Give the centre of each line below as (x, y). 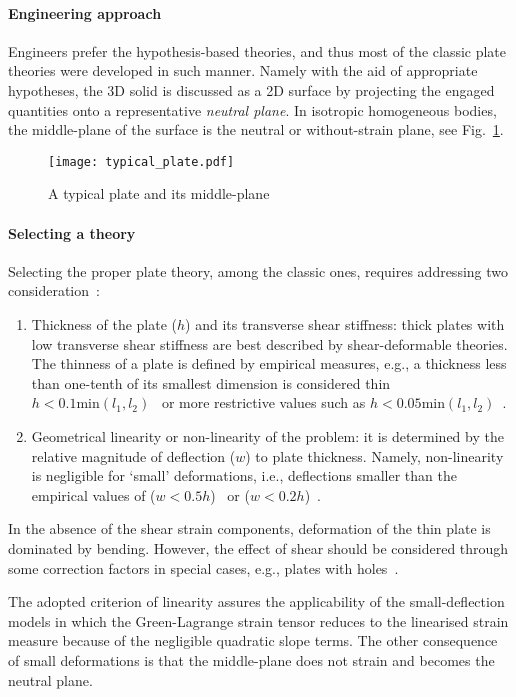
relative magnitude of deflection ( (133, 455)
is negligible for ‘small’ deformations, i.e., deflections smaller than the (244, 475)
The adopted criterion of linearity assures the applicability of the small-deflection (256, 601)
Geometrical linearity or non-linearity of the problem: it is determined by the (267, 435)
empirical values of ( (93, 494)
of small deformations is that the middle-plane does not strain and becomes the (251, 659)
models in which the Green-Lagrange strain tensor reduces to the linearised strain (258, 620)
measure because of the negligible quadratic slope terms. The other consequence (253, 640)
